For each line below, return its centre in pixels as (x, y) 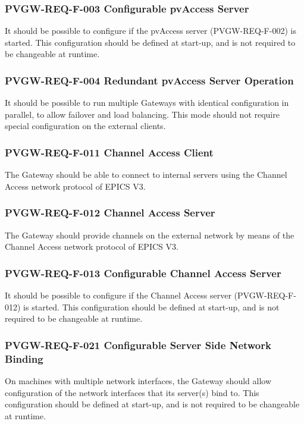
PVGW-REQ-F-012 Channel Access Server (110, 213)
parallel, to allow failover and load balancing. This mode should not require (142, 114)
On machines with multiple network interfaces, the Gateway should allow (138, 380)
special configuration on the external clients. (85, 126)
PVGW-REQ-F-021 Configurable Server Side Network (138, 345)
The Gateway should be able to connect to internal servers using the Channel (146, 175)
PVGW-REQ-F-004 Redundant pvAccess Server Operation (149, 80)
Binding (24, 358)
